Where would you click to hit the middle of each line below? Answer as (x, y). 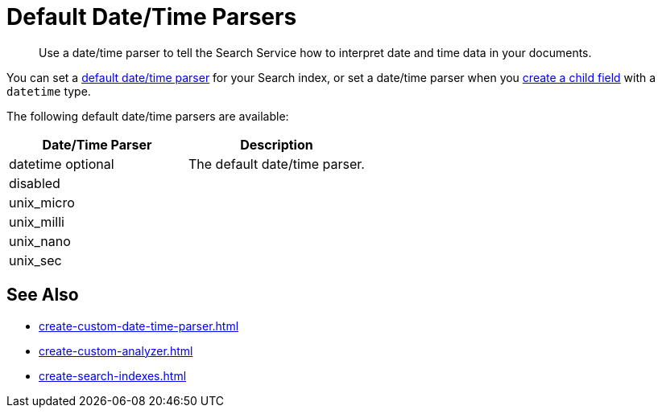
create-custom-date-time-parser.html (139, 326)
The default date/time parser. (276, 164)
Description (277, 144)
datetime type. (49, 91)
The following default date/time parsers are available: (148, 116)
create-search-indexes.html (113, 375)
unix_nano (40, 241)
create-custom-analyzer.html (116, 350)
